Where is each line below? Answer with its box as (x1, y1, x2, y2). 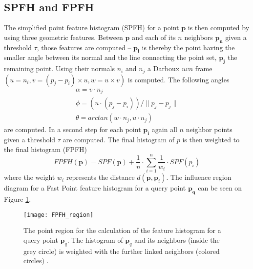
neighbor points (186, 124, 232, 134)
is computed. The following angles (127, 74, 230, 84)
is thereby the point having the (142, 42, 235, 52)
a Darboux (148, 63, 180, 74)
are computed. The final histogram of (63, 134, 175, 144)
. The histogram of (67, 234, 123, 245)
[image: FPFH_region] (23, 211, 94, 218)
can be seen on (198, 183, 242, 193)
